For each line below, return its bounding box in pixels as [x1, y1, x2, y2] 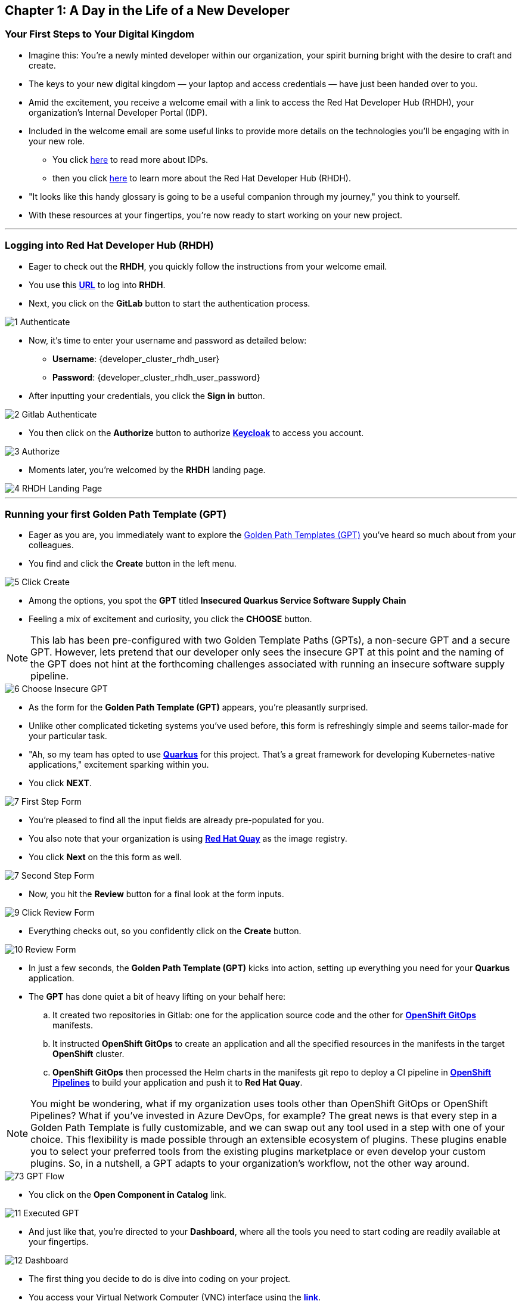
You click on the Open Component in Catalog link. [29, 1189, 226, 1200]
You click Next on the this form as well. [29, 852, 182, 863]
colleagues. [29, 540, 74, 551]
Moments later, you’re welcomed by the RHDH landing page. [29, 464, 266, 475]
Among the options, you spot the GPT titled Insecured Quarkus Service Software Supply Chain [29, 595, 406, 606]
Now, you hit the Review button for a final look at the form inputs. [29, 889, 284, 900]
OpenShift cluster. [52, 1049, 125, 1059]
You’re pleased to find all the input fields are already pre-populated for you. [29, 815, 324, 826]
